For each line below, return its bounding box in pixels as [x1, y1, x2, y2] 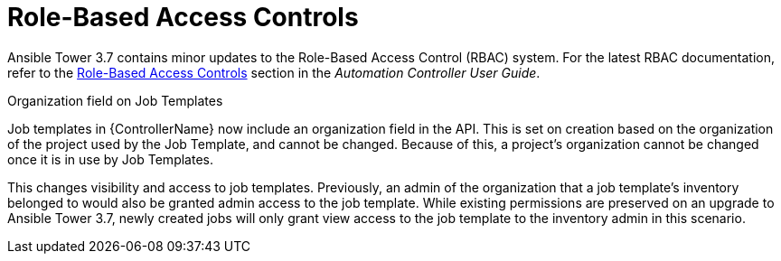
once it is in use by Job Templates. [7, 151, 213, 167]
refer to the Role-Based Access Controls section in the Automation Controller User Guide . [7, 64, 541, 80]
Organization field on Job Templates [7, 92, 223, 108]
